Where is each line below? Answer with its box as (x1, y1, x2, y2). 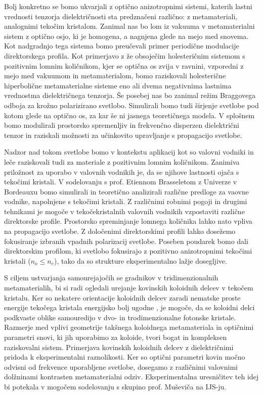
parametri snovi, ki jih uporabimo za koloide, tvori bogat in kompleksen (4, 332, 227, 342)
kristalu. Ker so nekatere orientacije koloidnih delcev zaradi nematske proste (4, 292, 241, 303)
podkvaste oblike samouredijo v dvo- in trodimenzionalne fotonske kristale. (4, 312, 236, 322)
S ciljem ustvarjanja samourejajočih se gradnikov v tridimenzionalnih (4, 272, 218, 283)
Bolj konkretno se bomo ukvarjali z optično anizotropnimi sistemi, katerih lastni (4, 1, 252, 11)
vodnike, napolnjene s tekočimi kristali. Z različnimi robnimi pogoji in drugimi (4, 196, 247, 207)
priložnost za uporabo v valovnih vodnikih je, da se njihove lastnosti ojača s (4, 166, 239, 177)
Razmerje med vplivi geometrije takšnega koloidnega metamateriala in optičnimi (4, 322, 254, 332)
